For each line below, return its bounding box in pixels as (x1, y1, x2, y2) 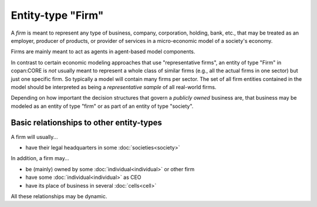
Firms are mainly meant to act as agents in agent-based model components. (11, 48, 195, 55)
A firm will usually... (11, 133, 58, 140)
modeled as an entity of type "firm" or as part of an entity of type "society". (11, 103, 194, 110)
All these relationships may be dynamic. (11, 192, 107, 199)
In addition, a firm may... (11, 155, 70, 162)
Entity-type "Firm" (11, 9, 104, 22)
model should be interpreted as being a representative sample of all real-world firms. (11, 83, 217, 90)
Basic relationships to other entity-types (11, 118, 163, 128)
